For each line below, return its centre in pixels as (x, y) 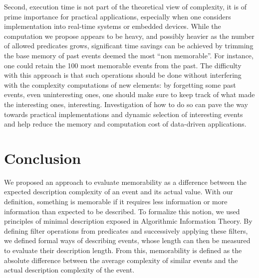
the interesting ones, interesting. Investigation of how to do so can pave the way (126, 104)
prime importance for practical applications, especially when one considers (118, 16)
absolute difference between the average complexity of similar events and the (121, 260)
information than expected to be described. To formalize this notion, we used (122, 211)
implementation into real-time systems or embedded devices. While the (113, 26)
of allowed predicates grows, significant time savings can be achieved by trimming (129, 46)
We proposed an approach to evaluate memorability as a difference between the (125, 182)
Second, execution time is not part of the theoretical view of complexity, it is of (125, 6)
